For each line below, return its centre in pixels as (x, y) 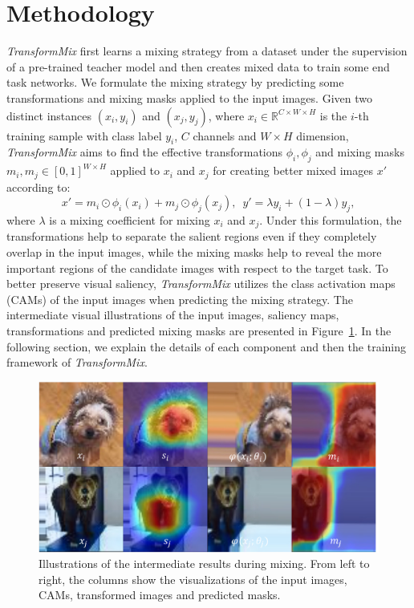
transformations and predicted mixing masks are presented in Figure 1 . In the (199, 330)
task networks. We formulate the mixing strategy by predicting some (175, 82)
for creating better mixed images (293, 170)
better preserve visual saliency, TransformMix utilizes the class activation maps (201, 284)
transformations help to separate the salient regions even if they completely (192, 236)
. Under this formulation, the (331, 219)
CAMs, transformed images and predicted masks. (160, 595)
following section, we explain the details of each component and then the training (206, 346)
